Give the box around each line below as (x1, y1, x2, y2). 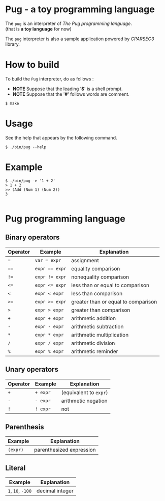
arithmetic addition (71, 315, 116, 322)
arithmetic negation (61, 397, 108, 404)
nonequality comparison (71, 273, 129, 281)
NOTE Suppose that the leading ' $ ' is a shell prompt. (12, 86, 123, 92)
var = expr (35, 257, 61, 263)
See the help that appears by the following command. (5, 134, 117, 141)
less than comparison (71, 290, 123, 297)
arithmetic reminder (71, 348, 118, 355)
